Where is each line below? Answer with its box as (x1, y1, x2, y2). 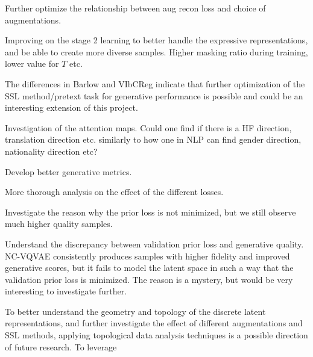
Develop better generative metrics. (5, 165, 132, 178)
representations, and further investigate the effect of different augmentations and (5, 317, 303, 329)
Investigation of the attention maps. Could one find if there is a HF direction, (5, 121, 292, 134)
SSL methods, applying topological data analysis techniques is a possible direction (5, 329, 308, 341)
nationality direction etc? (5, 144, 98, 157)
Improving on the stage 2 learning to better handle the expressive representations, (5, 34, 308, 46)
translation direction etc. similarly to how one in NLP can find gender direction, (5, 133, 302, 146)
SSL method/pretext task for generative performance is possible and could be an (5, 89, 303, 102)
